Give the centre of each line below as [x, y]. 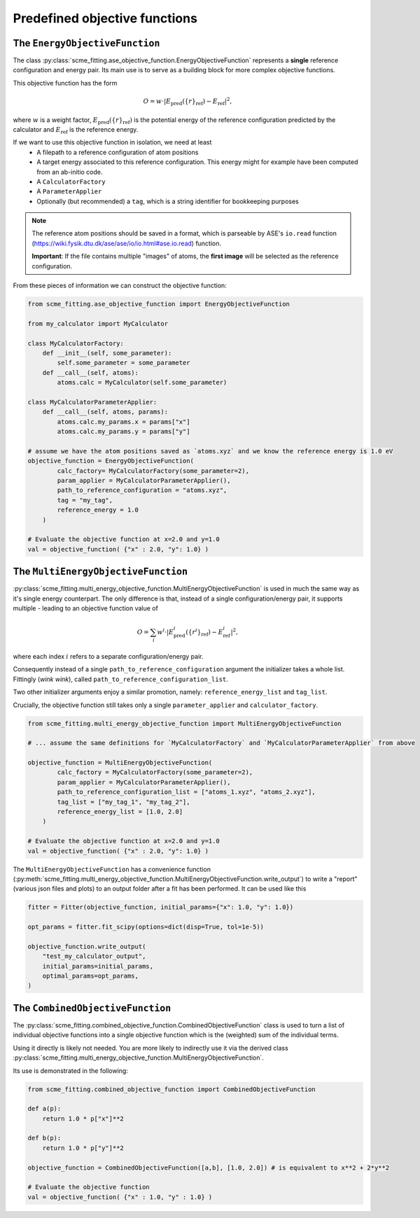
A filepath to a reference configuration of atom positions [118, 152]
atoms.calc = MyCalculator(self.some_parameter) [142, 383]
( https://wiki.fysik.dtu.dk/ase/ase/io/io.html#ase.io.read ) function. [127, 243]
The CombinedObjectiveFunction [92, 1008]
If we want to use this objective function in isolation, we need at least [112, 142]
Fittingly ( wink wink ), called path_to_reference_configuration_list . [121, 679]
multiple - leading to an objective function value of [86, 608]
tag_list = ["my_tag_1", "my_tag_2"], [124, 802]
